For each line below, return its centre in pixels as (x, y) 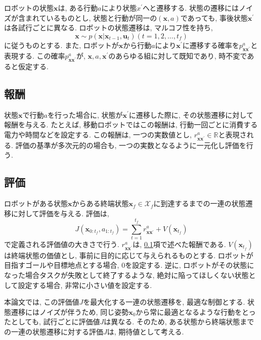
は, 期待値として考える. (145, 331)
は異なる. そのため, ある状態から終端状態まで (179, 322)
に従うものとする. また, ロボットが (61, 45)
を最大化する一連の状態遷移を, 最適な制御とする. (164, 302)
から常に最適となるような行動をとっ (196, 311)
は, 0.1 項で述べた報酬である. (179, 244)
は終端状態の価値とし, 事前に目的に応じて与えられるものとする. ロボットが (129, 255)
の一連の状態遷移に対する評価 (54, 331)
